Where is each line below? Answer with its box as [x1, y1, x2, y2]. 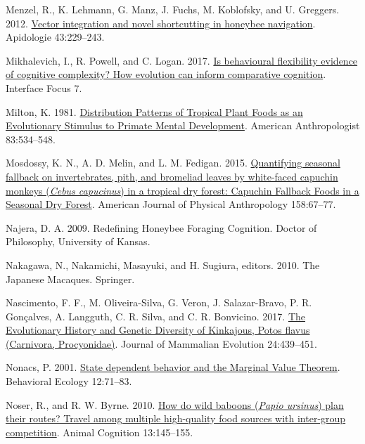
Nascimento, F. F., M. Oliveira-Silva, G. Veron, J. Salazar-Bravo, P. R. [6, 295, 312, 310]
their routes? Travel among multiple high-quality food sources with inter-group [6, 411, 346, 426]
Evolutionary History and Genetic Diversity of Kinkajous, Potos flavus [6, 322, 310, 337]
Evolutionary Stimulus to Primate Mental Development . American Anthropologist [6, 118, 360, 133]
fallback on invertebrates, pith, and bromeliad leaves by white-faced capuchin [6, 169, 338, 183]
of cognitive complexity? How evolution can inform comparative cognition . [6, 67, 326, 81]
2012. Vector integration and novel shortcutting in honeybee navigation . [6, 15, 316, 30]
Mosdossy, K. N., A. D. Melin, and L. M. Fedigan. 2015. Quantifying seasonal [6, 155, 340, 170]
